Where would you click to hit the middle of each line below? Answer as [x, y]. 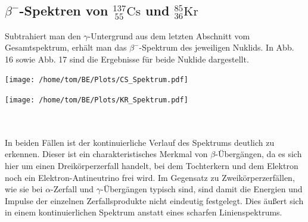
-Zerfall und [72, 189]
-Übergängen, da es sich [259, 154]
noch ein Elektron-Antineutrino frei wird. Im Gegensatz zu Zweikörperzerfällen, [150, 177]
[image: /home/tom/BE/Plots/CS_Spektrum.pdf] [97, 80]
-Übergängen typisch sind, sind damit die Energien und [202, 189]
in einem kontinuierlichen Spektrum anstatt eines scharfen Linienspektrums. [144, 212]
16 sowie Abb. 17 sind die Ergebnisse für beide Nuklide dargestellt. [127, 59]
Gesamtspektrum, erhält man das [66, 47]
